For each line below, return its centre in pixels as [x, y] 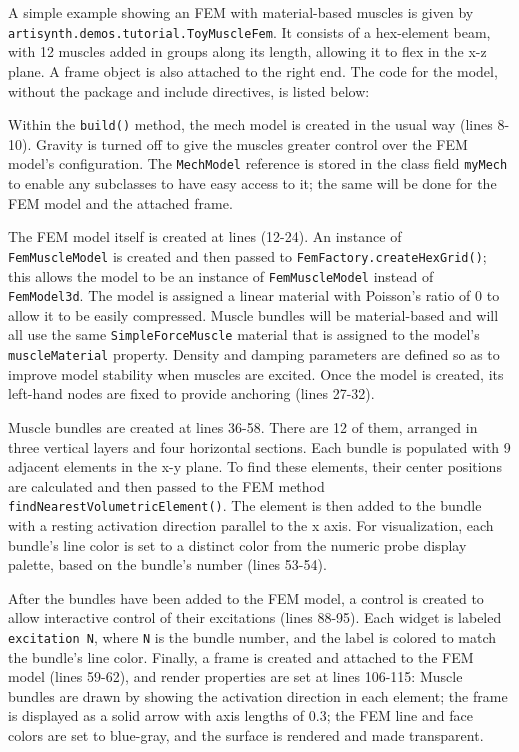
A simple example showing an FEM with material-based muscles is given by [241, 12]
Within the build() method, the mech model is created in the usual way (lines [250, 124]
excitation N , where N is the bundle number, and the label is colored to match [252, 636]
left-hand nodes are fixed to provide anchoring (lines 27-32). [191, 393]
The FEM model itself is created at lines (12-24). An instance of [205, 236]
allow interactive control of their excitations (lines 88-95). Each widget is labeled [255, 617]
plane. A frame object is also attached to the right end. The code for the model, [253, 70]
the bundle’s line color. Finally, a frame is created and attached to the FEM [241, 656]
